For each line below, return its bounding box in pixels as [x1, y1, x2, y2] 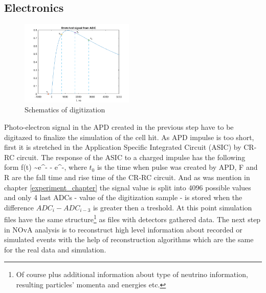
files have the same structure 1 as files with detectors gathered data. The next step [4, 212, 261, 225]
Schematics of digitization [25, 104, 105, 115]
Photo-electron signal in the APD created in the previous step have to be [4, 122, 234, 132]
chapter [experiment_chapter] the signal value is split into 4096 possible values [4, 182, 251, 192]
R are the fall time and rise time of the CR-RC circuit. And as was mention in [4, 171, 250, 182]
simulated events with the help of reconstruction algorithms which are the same [4, 234, 254, 245]
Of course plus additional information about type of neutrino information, [16, 269, 248, 280]
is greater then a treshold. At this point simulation [93, 202, 252, 212]
